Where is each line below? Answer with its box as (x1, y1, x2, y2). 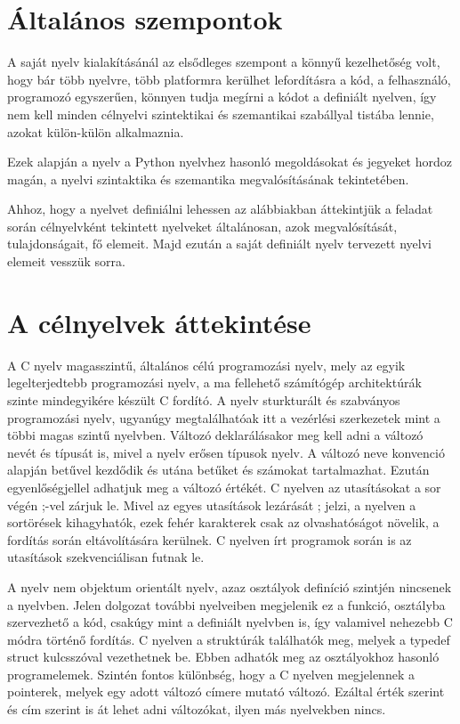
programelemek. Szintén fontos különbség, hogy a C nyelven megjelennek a (7, 664, 415, 683)
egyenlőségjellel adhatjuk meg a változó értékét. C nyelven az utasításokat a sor (7, 477, 441, 496)
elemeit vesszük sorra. (7, 252, 125, 271)
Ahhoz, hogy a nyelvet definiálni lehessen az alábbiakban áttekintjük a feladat (7, 199, 433, 218)
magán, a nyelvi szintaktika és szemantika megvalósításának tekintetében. (7, 169, 409, 188)
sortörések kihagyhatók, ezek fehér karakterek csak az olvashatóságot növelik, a (7, 513, 440, 532)
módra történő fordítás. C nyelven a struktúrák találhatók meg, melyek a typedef (7, 630, 450, 648)
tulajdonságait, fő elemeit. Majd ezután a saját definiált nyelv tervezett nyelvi (7, 234, 432, 253)
